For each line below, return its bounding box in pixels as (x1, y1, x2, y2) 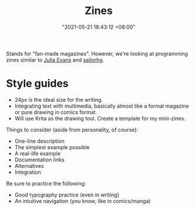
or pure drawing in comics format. (14, 108, 97, 115)
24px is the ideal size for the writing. (14, 96, 103, 103)
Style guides (6, 77, 69, 90)
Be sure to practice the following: (6, 180, 86, 187)
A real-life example (14, 150, 60, 157)
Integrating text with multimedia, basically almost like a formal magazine (14, 102, 189, 109)
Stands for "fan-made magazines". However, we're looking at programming (6, 50, 188, 57)
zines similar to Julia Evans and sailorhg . (6, 56, 105, 63)
